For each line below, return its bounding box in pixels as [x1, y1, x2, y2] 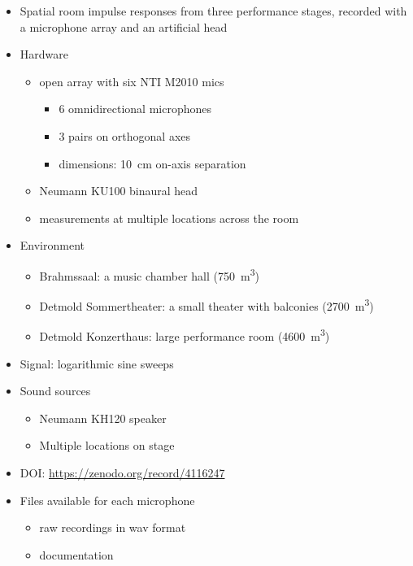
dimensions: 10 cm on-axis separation [59, 155, 246, 172]
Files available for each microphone [20, 491, 195, 508]
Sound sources [20, 382, 91, 399]
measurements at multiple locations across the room [39, 209, 299, 226]
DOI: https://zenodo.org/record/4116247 [20, 464, 225, 481]
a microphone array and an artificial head [20, 18, 228, 35]
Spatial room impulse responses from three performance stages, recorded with [20, 2, 407, 19]
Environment [20, 237, 85, 254]
